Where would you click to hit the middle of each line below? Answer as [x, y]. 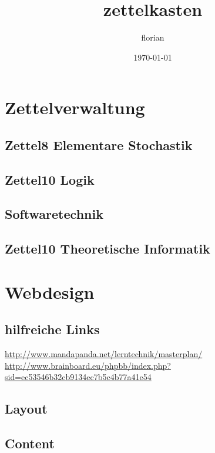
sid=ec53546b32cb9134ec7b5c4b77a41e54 [78, 377]
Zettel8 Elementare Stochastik [99, 144]
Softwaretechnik [54, 214]
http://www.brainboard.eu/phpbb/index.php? [88, 365]
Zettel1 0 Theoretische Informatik [107, 249]
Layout [26, 409]
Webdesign [50, 292]
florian [153, 37]
